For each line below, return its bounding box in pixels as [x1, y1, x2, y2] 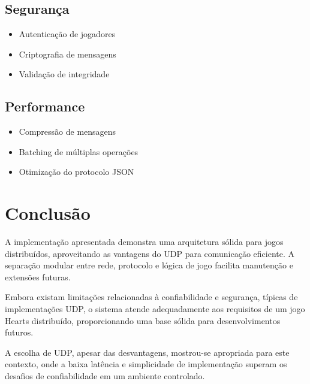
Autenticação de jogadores [19, 28, 116, 40]
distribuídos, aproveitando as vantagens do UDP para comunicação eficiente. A [5, 247, 295, 259]
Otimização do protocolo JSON [19, 165, 134, 178]
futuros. [5, 326, 34, 338]
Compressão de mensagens [19, 125, 116, 138]
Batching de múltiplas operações [19, 145, 139, 158]
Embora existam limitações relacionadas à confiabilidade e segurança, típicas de [5, 291, 298, 303]
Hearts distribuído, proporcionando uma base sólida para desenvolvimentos [5, 314, 281, 326]
